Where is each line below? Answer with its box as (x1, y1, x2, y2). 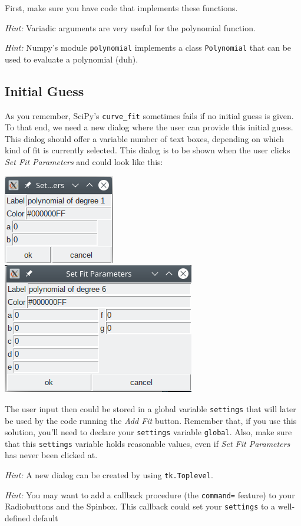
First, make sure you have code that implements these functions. (5, 2, 238, 14)
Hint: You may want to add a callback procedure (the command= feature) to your (5, 488, 295, 501)
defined (5, 511, 31, 524)
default (33, 511, 58, 524)
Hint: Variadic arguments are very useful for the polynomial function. (5, 21, 256, 34)
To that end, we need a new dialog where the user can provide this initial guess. (5, 121, 293, 133)
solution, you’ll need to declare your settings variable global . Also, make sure (5, 426, 292, 438)
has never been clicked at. (5, 449, 98, 461)
